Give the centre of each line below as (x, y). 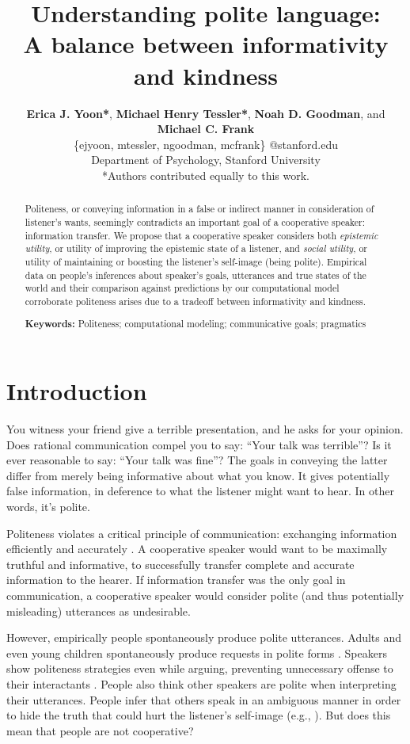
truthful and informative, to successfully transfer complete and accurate (180, 564)
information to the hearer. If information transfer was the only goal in (176, 580)
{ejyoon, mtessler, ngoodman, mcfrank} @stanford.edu (206, 144)
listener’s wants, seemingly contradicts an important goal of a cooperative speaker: (195, 221)
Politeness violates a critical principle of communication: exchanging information (202, 533)
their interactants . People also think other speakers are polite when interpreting (201, 683)
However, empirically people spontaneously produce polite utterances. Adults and (204, 637)
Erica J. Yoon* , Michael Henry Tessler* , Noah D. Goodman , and (206, 113)
